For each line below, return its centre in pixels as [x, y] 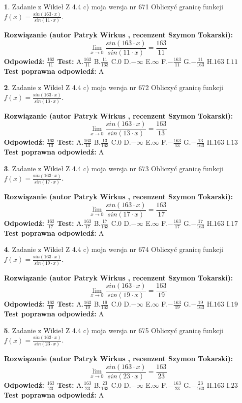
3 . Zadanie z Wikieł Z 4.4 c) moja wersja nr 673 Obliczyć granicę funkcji [114, 168]
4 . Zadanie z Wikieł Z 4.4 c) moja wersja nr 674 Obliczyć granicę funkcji [114, 249]
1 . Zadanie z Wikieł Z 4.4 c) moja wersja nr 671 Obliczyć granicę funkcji [114, 6]
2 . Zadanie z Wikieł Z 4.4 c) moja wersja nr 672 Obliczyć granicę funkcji [114, 87]
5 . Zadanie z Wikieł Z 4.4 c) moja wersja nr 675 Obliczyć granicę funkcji [114, 330]
